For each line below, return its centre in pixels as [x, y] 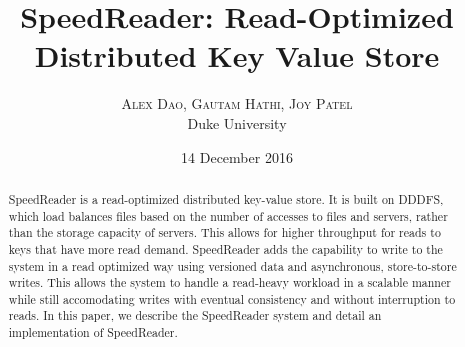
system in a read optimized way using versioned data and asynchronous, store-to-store [232, 265]
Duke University [237, 122]
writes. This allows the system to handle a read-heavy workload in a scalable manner [229, 282]
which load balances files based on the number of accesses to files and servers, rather [228, 215]
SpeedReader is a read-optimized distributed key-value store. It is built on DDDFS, [226, 198]
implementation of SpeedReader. [93, 332]
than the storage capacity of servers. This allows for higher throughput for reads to [224, 232]
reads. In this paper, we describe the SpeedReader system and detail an [195, 315]
